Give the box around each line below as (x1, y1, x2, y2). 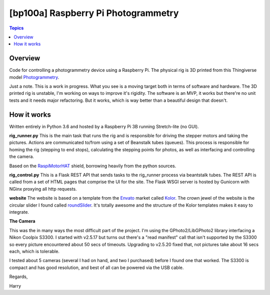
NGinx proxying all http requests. (9, 186, 77, 192)
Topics (9, 25, 24, 31)
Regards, (9, 274, 28, 280)
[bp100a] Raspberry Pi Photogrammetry (9, 7, 179, 18)
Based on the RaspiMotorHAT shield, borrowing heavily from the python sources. (9, 163, 176, 169)
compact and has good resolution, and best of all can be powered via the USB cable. (9, 265, 184, 271)
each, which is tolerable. (9, 248, 60, 254)
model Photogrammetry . (9, 74, 59, 80)
